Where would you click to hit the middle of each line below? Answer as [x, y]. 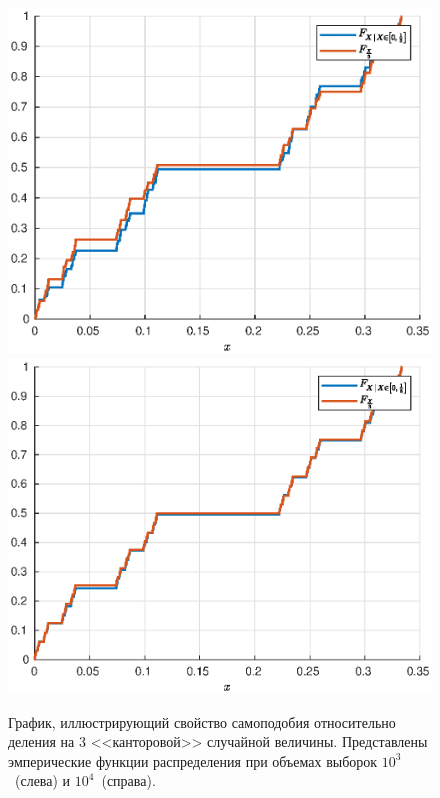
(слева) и [42, 780]
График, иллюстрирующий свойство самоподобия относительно [202, 721]
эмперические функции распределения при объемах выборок [193, 760]
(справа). [128, 780]
